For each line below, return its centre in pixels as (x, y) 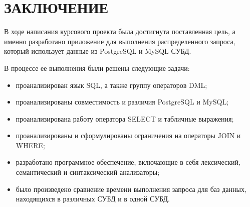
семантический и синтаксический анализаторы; (88, 172)
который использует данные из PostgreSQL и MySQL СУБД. (98, 51)
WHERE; (30, 145)
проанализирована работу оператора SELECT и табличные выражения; (125, 118)
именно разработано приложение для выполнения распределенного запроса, (120, 41)
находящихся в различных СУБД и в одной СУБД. (93, 199)
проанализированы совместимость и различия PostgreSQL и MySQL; (122, 102)
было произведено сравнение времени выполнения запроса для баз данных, (131, 189)
